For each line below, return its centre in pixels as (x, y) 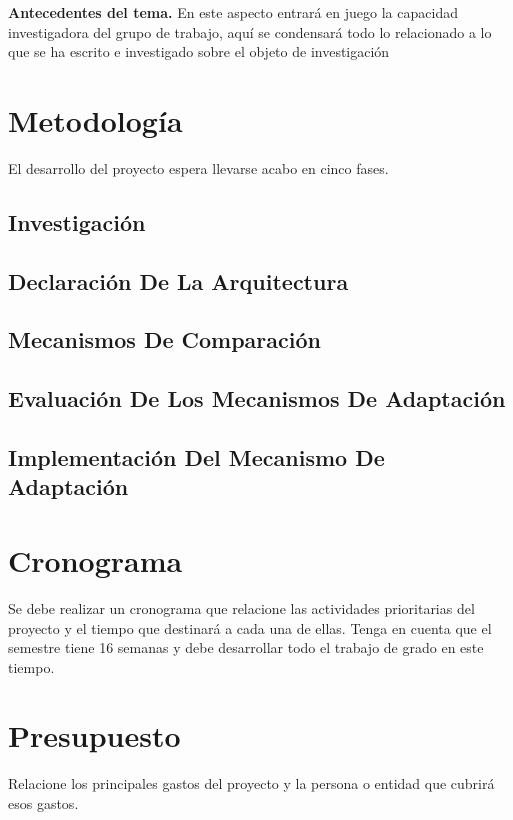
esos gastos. (43, 803)
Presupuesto (94, 735)
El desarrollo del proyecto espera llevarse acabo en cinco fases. (198, 167)
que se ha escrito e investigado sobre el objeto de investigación (199, 51)
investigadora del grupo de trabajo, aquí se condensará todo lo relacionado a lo (250, 31)
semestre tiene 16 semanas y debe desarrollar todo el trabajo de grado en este (246, 647)
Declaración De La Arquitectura (178, 280)
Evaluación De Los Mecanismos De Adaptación (257, 398)
